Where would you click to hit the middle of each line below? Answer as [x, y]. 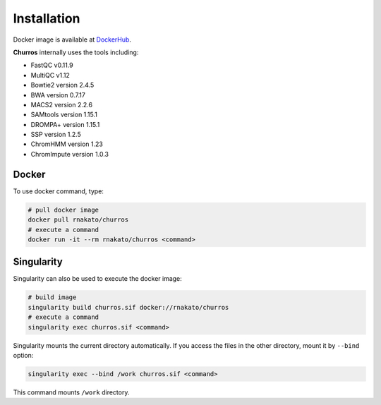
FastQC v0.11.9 [52, 65]
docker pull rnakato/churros [78, 220]
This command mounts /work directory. [71, 392]
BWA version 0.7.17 [58, 95]
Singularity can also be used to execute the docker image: [98, 279]
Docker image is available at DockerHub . [72, 40]
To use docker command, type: [58, 191]
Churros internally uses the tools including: [76, 52]
